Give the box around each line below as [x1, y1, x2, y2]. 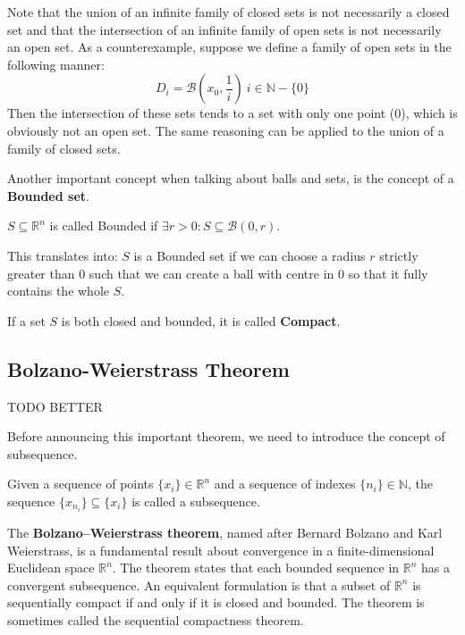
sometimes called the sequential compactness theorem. [7, 610, 304, 629]
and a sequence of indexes [214, 474, 356, 493]
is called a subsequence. [131, 491, 260, 510]
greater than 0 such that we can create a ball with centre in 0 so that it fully [7, 263, 428, 282]
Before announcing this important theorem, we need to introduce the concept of [7, 427, 445, 446]
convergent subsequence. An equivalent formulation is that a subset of [7, 575, 391, 594]
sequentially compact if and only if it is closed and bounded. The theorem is [7, 593, 425, 612]
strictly [379, 246, 418, 264]
